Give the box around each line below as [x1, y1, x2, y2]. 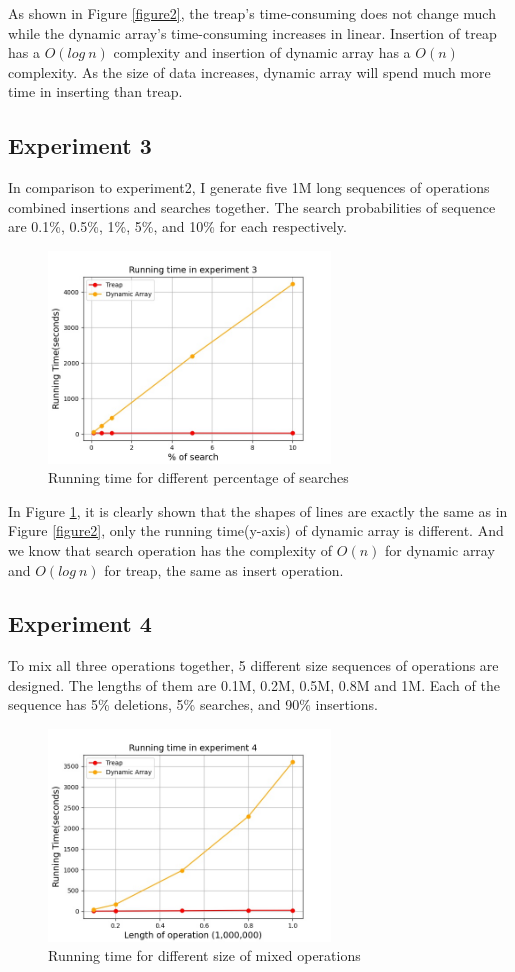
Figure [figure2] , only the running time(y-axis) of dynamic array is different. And [8, 520, 504, 541]
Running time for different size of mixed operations [48, 945, 361, 966]
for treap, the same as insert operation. [104, 559, 344, 580]
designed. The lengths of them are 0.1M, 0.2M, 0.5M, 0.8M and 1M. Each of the [8, 674, 500, 695]
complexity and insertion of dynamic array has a [113, 42, 411, 63]
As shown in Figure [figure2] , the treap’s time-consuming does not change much [8, 3, 496, 23]
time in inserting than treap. [8, 81, 183, 102]
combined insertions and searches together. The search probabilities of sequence [8, 196, 496, 217]
